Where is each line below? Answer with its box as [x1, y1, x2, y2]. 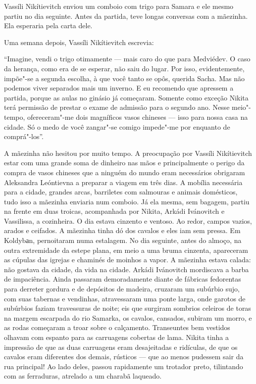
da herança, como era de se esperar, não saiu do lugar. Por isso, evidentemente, [4, 63, 245, 73]
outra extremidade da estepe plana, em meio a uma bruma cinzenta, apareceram [4, 244, 248, 255]
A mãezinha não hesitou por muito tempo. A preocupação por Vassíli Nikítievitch [4, 147, 252, 158]
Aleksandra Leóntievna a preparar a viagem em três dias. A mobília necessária [4, 177, 243, 187]
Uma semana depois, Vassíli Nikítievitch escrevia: [4, 37, 154, 47]
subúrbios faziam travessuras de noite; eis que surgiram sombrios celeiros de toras [4, 303, 251, 313]
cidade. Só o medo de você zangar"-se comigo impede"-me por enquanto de [4, 121, 230, 132]
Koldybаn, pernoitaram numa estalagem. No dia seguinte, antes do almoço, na [4, 235, 242, 245]
